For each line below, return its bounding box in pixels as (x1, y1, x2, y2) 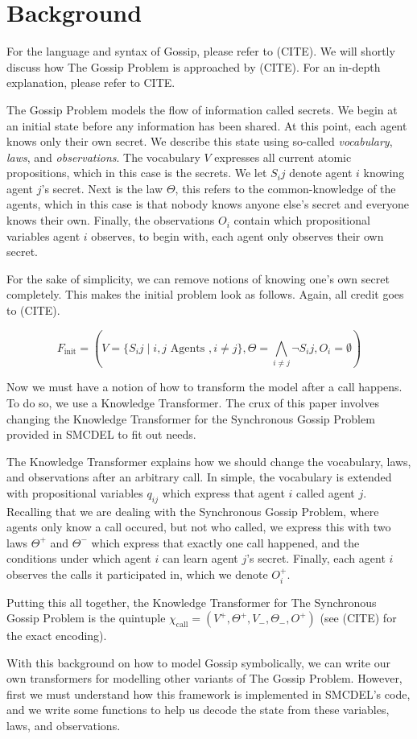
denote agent (289, 164, 353, 181)
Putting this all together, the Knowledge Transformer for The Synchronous (6, 593, 377, 610)
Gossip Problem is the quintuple (6, 609, 166, 626)
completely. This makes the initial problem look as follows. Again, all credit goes (6, 286, 404, 303)
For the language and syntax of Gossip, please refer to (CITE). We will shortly (6, 43, 395, 60)
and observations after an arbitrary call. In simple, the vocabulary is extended (6, 469, 392, 485)
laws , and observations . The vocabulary (6, 148, 200, 165)
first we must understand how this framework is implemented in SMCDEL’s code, (6, 685, 411, 702)
